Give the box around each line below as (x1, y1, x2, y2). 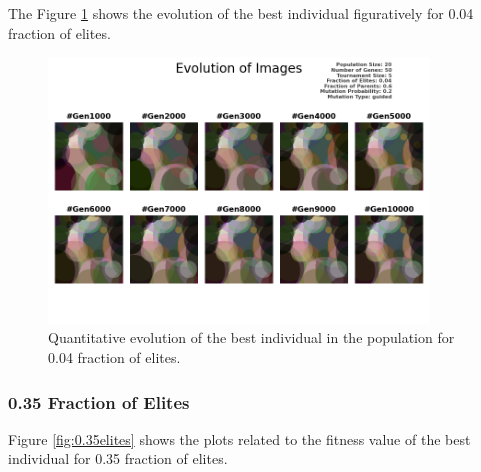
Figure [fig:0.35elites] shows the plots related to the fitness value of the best (8, 428, 471, 449)
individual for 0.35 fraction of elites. (8, 448, 228, 469)
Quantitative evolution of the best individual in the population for (48, 327, 455, 348)
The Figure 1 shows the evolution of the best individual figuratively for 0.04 (8, 3, 474, 23)
